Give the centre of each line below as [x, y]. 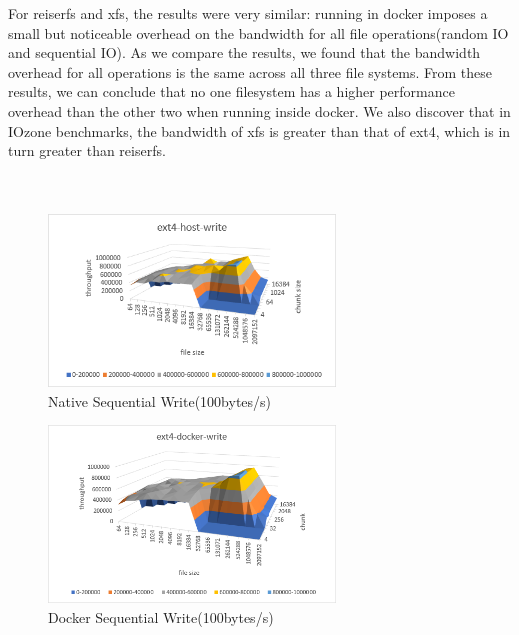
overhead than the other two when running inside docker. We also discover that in [259, 110]
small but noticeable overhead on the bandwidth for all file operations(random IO [258, 32]
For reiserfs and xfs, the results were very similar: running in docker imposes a [248, 13]
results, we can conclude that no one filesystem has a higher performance [231, 91]
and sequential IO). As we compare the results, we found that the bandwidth [244, 52]
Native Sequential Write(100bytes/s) [160, 400]
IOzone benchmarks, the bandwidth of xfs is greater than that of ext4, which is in [259, 130]
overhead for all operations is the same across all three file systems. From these [250, 71]
